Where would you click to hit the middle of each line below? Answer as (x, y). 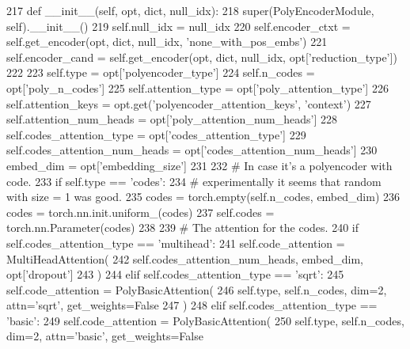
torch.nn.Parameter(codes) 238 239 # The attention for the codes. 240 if (183, 228)
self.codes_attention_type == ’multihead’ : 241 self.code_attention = (176, 243)
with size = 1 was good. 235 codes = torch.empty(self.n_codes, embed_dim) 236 (203, 197)
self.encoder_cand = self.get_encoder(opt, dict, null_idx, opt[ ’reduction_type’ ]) (202, 57)
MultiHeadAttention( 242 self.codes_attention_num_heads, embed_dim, (185, 258)
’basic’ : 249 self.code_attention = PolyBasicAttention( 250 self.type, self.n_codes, (205, 320)
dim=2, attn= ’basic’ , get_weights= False (105, 336)
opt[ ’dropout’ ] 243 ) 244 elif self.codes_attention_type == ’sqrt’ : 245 (175, 274)
